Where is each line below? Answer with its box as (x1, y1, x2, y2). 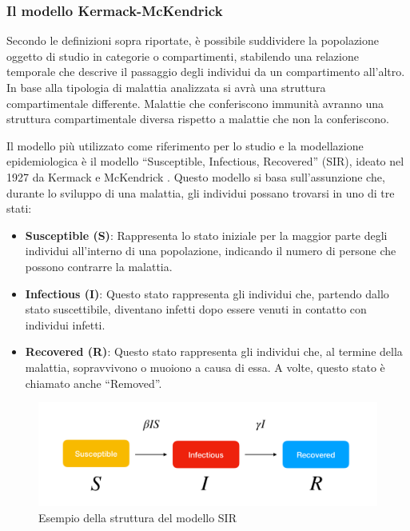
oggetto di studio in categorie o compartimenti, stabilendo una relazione (6, 47, 359, 64)
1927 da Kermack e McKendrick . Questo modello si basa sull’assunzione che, (6, 168, 385, 185)
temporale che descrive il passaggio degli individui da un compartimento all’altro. (6, 63, 405, 80)
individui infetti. (25, 316, 105, 333)
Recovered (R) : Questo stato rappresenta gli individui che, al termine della (25, 343, 403, 360)
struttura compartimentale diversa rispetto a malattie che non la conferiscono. (6, 110, 389, 127)
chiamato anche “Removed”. (25, 374, 162, 391)
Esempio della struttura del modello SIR (38, 509, 237, 525)
